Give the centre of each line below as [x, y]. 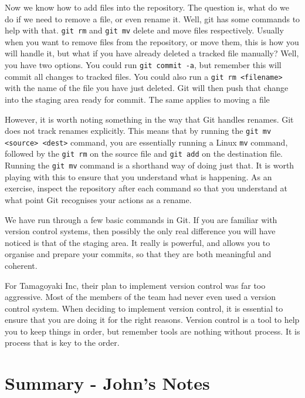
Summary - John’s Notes [107, 383]
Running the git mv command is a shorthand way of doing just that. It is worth [150, 165]
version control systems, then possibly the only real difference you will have [140, 231]
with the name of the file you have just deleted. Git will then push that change [147, 88]
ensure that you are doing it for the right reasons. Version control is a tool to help [152, 320]
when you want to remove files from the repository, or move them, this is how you [152, 41]
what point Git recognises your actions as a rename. [98, 199]
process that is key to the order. [62, 343]
